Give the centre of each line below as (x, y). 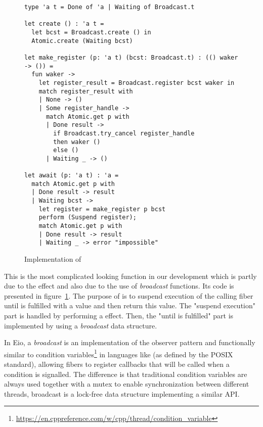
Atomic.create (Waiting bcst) (82, 41)
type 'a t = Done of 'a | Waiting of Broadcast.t (109, 7)
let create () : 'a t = (64, 24)
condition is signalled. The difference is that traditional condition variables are (126, 374)
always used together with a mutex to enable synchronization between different (127, 384)
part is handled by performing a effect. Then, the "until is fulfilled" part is (119, 315)
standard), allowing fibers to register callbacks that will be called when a (117, 364)
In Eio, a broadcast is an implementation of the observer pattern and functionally (130, 342)
